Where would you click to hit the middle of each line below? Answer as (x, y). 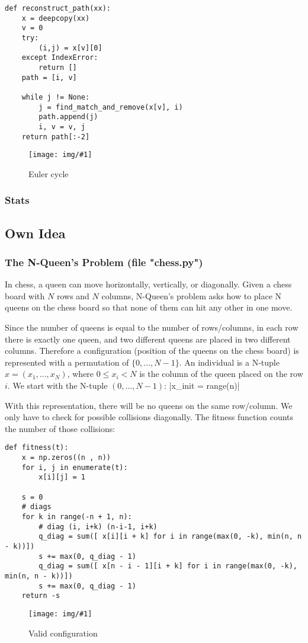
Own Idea (35, 233)
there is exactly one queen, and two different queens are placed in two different (148, 339)
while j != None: (56, 97)
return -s (41, 596)
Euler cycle (49, 173)
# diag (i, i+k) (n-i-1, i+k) (98, 527)
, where (81, 374)
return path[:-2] (56, 137)
